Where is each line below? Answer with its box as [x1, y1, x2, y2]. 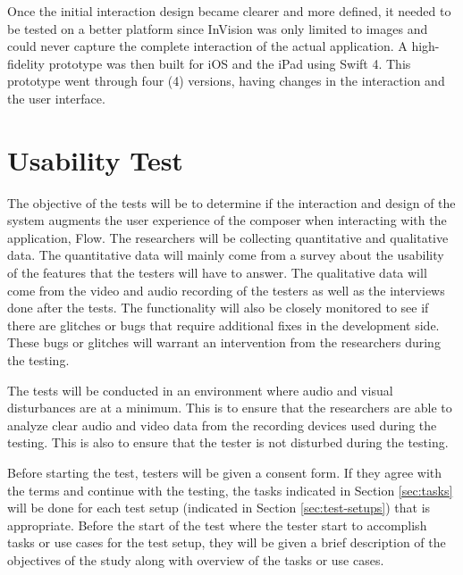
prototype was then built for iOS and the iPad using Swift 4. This [48, 54, 411, 72]
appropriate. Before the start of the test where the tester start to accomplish [7, 515, 427, 534]
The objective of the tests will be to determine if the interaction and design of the [7, 193, 456, 212]
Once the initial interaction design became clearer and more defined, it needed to [7, 2, 451, 20]
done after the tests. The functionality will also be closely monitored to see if [7, 298, 429, 317]
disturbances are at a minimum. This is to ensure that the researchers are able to [7, 398, 452, 417]
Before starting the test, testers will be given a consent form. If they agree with [7, 463, 442, 481]
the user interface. [7, 88, 105, 107]
